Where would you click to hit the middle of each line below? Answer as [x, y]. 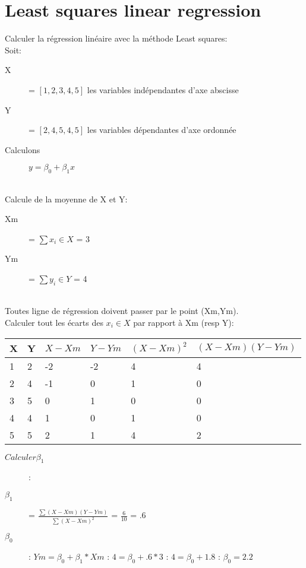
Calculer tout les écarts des [54, 323]
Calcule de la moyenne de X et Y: [66, 199]
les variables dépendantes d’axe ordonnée [162, 130]
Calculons [23, 149]
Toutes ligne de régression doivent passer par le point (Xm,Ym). [122, 311]
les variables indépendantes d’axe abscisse [163, 89]
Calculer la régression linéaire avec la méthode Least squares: [116, 38]
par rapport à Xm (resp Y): [184, 323]
